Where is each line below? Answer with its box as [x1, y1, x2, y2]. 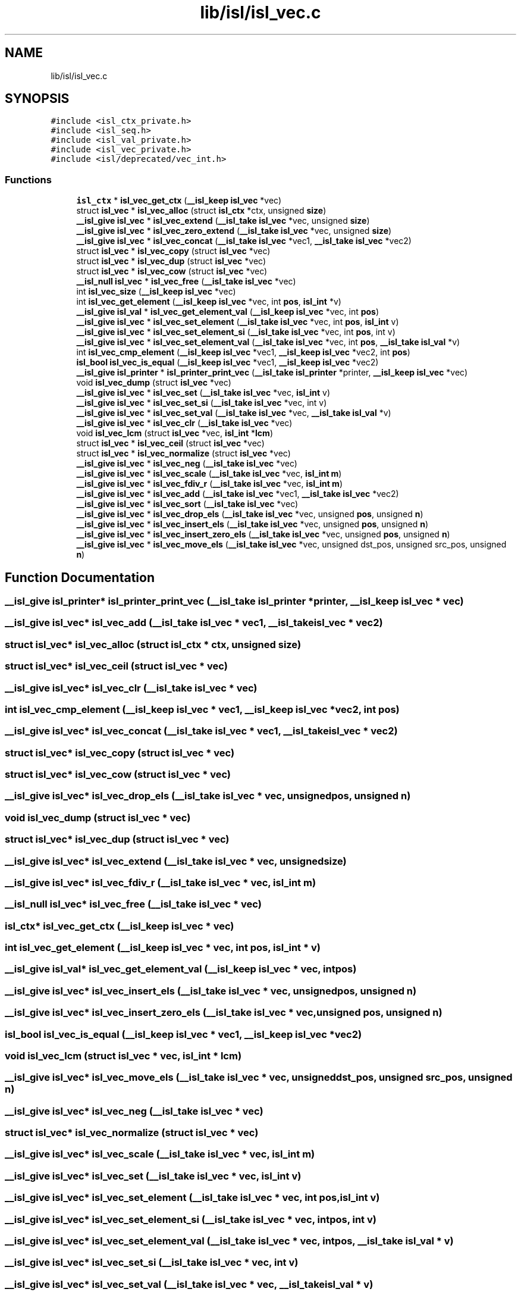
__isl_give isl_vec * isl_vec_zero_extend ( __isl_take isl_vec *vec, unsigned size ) [76, 226, 392, 236]
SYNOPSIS [5, 91, 70, 107]
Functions [5, 173, 52, 186]
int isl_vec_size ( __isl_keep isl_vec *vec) [76, 286, 236, 297]
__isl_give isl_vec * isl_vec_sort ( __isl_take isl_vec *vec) [76, 499, 299, 509]
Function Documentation [5, 570, 155, 585]
